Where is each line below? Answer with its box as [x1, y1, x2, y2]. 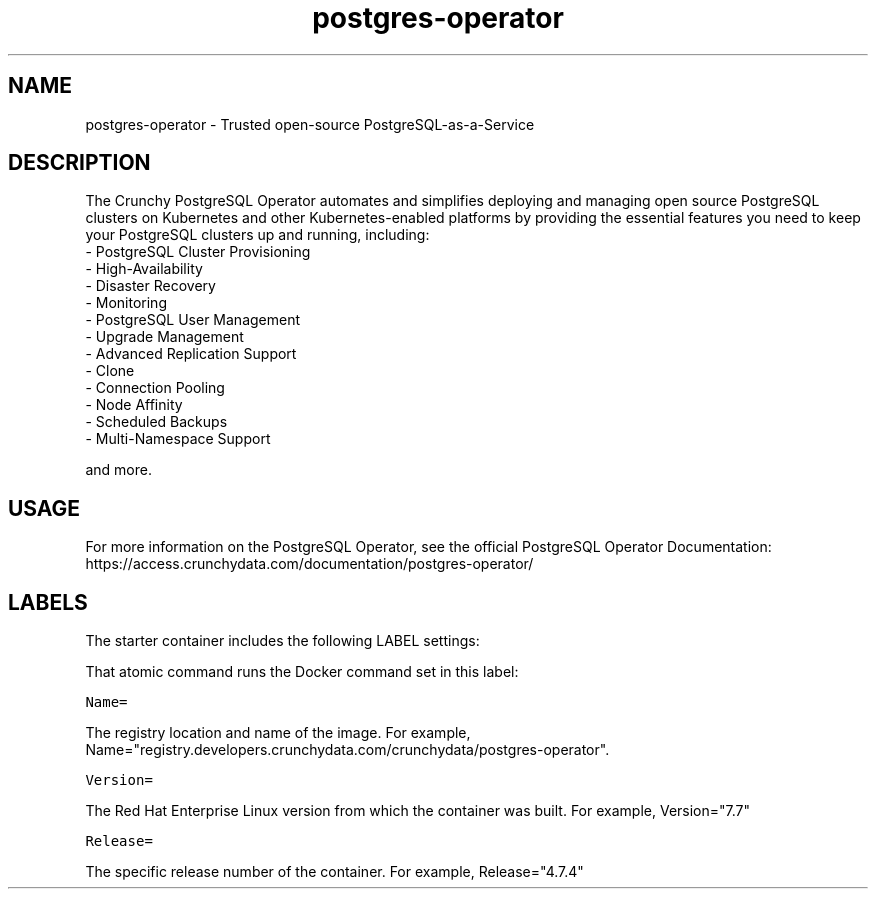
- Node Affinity [85, 396, 183, 414]
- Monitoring [85, 294, 167, 312]
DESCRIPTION [8, 150, 151, 176]
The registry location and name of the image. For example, [85, 724, 471, 742]
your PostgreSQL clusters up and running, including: [85, 226, 430, 244]
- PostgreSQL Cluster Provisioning [85, 243, 311, 261]
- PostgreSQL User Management [85, 311, 301, 329]
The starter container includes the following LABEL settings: [85, 632, 480, 650]
